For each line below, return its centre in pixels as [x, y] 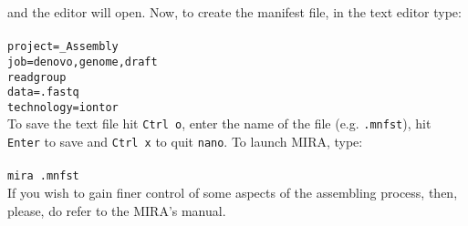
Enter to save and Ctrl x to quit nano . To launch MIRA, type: [185, 142]
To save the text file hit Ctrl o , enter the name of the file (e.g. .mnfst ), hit [219, 123]
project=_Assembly [63, 47]
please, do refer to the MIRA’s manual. [117, 210]
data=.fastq [43, 92]
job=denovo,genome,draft [83, 62]
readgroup [37, 77]
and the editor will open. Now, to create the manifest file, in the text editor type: [234, 12]
